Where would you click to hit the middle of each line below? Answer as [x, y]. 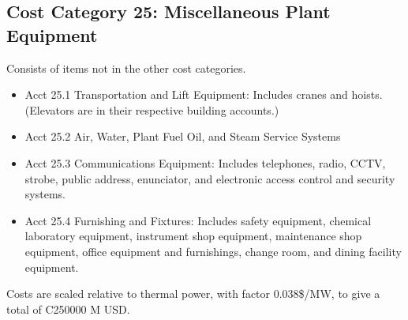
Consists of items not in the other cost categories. [126, 68]
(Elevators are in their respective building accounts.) [152, 109]
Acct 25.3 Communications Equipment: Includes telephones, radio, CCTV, [205, 162]
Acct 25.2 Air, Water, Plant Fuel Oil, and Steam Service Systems [183, 136]
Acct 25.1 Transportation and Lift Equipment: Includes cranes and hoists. [204, 94]
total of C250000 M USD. [68, 309]
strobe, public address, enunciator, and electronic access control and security [210, 178]
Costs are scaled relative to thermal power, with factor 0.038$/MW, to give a [193, 294]
